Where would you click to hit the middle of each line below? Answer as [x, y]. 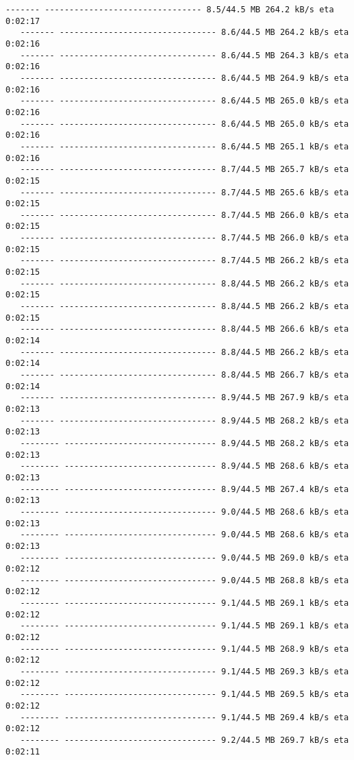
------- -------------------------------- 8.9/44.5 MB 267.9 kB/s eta [185, 398]
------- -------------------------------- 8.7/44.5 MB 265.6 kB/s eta [185, 192]
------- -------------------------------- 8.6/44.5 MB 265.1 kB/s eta [185, 146]
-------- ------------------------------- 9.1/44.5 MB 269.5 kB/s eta [185, 695]
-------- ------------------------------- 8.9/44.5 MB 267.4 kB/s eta [185, 489]
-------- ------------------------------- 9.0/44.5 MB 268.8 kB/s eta [185, 580]
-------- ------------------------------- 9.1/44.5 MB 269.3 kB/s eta [185, 672]
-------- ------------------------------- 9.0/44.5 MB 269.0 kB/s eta [185, 557]
